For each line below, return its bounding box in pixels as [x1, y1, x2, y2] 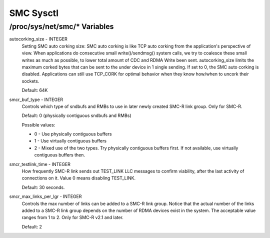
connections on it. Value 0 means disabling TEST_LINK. [21, 175, 136, 181]
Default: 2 [21, 223, 42, 229]
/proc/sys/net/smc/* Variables [9, 22, 114, 31]
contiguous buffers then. [34, 152, 85, 158]
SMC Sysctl [9, 7, 59, 18]
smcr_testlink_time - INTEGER [9, 161, 71, 167]
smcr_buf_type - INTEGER [9, 96, 63, 102]
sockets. [21, 78, 39, 84]
